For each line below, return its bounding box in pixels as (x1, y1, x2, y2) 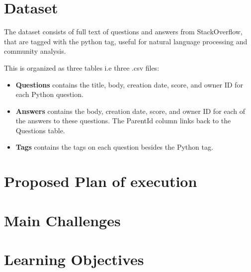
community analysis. (4, 46, 66, 56)
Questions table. (15, 125, 65, 135)
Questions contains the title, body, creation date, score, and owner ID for (15, 79, 243, 90)
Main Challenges (4, 210, 121, 230)
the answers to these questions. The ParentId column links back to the (15, 115, 231, 126)
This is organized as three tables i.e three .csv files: (4, 62, 160, 73)
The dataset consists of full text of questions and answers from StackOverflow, (4, 26, 243, 37)
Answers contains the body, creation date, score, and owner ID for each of (15, 105, 246, 116)
